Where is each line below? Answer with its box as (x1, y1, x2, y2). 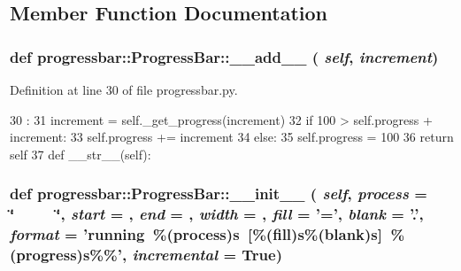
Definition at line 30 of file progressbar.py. (10, 81, 238, 98)
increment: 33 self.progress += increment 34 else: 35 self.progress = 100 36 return (10, 128, 454, 146)
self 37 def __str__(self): (10, 144, 151, 163)
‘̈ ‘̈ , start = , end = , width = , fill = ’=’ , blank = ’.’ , (10, 203, 424, 225)
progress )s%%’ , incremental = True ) (16, 244, 282, 266)
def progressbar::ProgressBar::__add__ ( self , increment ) (10, 45, 439, 67)
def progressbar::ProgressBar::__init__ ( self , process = (10, 182, 427, 205)
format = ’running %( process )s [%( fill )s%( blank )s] (10, 223, 382, 245)
